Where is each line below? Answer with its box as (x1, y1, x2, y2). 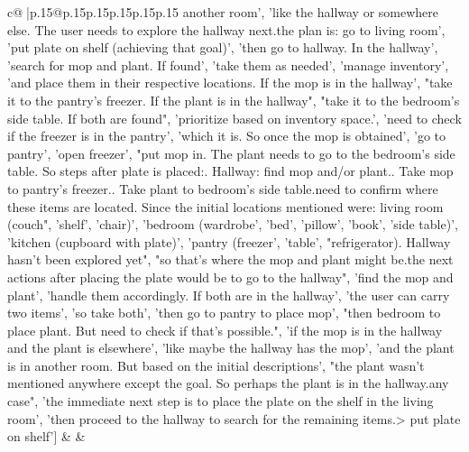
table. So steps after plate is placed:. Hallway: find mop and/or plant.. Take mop (7, 161, 454, 180)
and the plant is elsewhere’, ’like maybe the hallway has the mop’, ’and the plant (7, 338, 455, 357)
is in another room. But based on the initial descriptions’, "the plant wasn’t (7, 355, 425, 374)
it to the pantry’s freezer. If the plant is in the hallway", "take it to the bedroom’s (7, 90, 460, 109)
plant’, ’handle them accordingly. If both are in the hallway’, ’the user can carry (7, 285, 450, 304)
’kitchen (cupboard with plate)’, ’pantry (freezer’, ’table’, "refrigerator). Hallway (7, 232, 451, 251)
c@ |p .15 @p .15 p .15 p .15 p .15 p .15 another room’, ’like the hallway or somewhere (7, 3, 439, 21)
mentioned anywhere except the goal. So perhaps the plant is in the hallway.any (7, 374, 449, 392)
